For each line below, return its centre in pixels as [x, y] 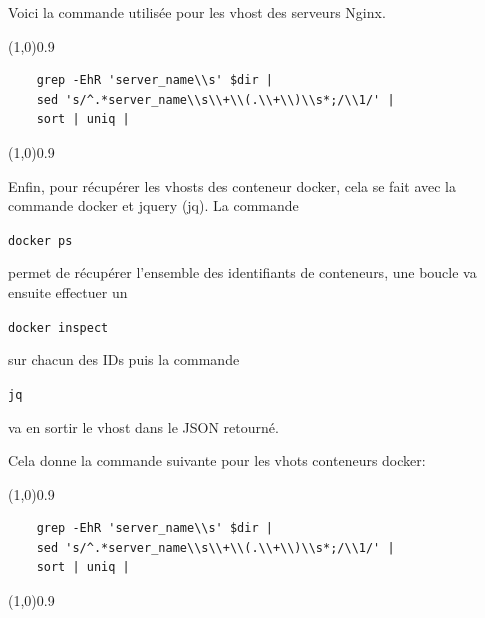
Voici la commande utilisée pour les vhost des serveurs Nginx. [197, 12]
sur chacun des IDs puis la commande [124, 359]
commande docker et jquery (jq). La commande [153, 205]
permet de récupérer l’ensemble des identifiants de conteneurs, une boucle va [242, 272]
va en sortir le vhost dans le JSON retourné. [143, 426]
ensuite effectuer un [68, 292]
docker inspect [58, 327]
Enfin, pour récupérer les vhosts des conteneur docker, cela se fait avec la [232, 185]
